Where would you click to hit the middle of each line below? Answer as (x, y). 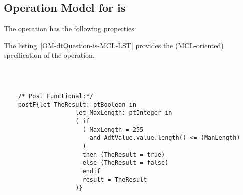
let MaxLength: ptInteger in (124, 113)
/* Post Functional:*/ (56, 96)
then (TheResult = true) (124, 155)
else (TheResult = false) (126, 163)
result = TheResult (115, 180)
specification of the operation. (49, 55)
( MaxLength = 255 (113, 130)
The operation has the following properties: (70, 28)
